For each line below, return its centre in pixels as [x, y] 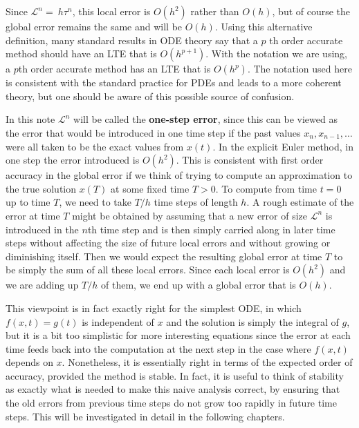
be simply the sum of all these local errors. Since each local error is [148, 270]
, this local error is [111, 11]
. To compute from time [266, 188]
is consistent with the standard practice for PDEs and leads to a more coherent [174, 82]
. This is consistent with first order [250, 160]
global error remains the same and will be [94, 26]
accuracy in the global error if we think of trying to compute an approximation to [179, 175]
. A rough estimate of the [300, 202]
